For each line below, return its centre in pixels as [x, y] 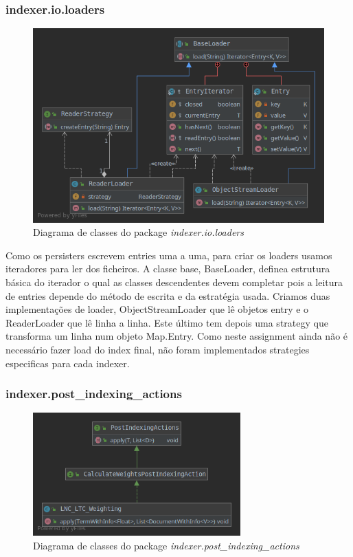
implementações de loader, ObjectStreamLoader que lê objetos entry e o [157, 309]
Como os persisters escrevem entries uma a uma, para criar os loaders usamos [169, 255]
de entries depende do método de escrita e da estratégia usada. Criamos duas [168, 295]
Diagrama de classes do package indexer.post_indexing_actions [166, 545]
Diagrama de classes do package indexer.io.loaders [138, 232]
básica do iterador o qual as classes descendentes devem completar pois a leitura [174, 282]
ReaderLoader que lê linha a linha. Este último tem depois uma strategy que [167, 322]
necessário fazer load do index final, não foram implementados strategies [158, 349]
